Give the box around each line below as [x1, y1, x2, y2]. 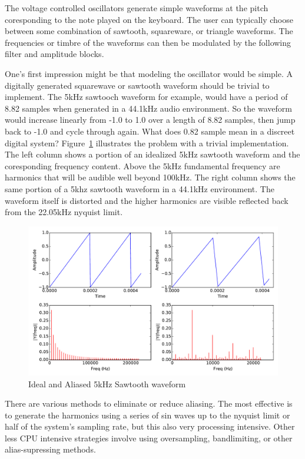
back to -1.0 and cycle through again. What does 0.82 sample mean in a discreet [5, 125, 295, 137]
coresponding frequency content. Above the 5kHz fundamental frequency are [5, 159, 280, 172]
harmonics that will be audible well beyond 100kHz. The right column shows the [5, 171, 296, 183]
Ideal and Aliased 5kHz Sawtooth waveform [28, 377, 186, 390]
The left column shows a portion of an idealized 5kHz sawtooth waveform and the [5, 148, 300, 160]
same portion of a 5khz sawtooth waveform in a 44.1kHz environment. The [5, 182, 274, 195]
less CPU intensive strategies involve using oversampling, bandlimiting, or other [5, 431, 293, 444]
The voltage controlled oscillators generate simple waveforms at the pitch [5, 2, 268, 14]
